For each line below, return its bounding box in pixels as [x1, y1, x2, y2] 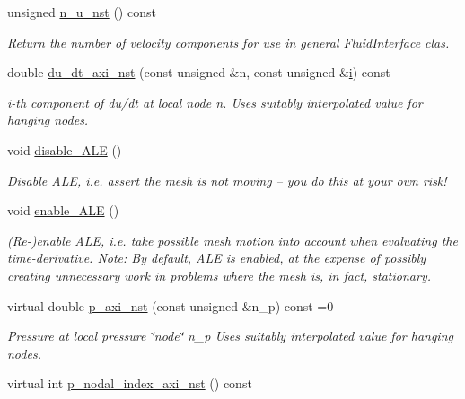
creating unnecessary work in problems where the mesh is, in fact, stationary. [7, 265, 431, 284]
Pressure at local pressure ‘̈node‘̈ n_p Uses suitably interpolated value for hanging [7, 326, 453, 345]
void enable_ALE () [7, 201, 119, 220]
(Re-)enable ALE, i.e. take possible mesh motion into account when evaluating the [7, 230, 458, 249]
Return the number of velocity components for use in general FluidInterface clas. [7, 32, 450, 51]
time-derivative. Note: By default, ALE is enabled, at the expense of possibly [7, 248, 426, 267]
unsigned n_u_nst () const [7, 3, 156, 21]
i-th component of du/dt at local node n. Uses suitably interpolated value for [7, 92, 423, 111]
